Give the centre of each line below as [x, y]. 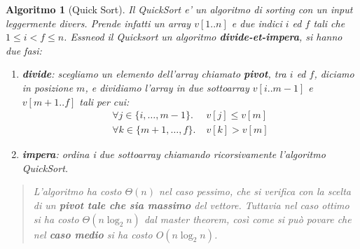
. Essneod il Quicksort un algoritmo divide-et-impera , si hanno [203, 37]
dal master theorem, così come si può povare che [248, 219]
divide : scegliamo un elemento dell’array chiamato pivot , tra [154, 74]
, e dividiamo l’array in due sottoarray [167, 87]
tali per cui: [104, 101]
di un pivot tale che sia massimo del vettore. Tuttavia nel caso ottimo [191, 205]
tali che [329, 23]
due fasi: [24, 50]
